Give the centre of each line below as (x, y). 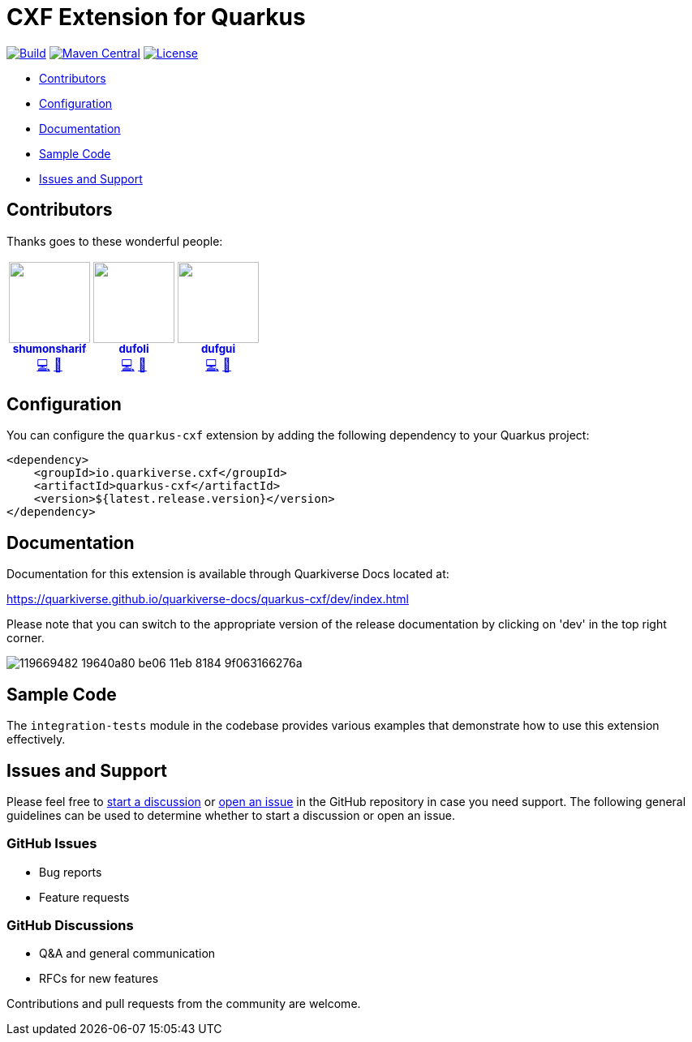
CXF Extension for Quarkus (156, 17)
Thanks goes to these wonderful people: (115, 241)
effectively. (36, 740)
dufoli (134, 349)
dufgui (218, 349)
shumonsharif (49, 349)
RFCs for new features (99, 979)
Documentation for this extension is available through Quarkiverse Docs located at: (228, 574)
